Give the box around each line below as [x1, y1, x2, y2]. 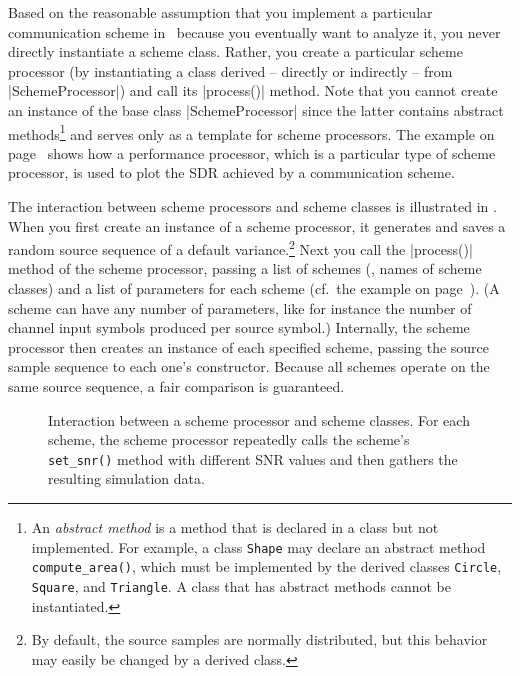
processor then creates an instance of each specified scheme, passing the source [8, 336, 490, 357]
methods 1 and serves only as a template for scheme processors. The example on [8, 120, 495, 144]
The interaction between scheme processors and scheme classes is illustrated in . [8, 196, 497, 216]
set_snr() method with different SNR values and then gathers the [48, 448, 458, 469]
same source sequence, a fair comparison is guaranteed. [8, 376, 345, 396]
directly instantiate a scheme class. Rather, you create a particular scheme [8, 41, 463, 62]
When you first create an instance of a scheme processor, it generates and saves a [8, 215, 506, 236]
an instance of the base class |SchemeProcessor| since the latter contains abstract [8, 99, 504, 120]
